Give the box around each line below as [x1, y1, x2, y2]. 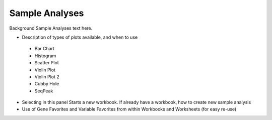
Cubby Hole [34, 81, 59, 87]
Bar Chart [34, 46, 55, 52]
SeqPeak [34, 88, 53, 94]
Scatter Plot [34, 60, 59, 66]
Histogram [34, 53, 56, 59]
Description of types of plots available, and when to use [22, 34, 138, 40]
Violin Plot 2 [34, 73, 60, 80]
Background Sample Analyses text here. [9, 25, 93, 31]
